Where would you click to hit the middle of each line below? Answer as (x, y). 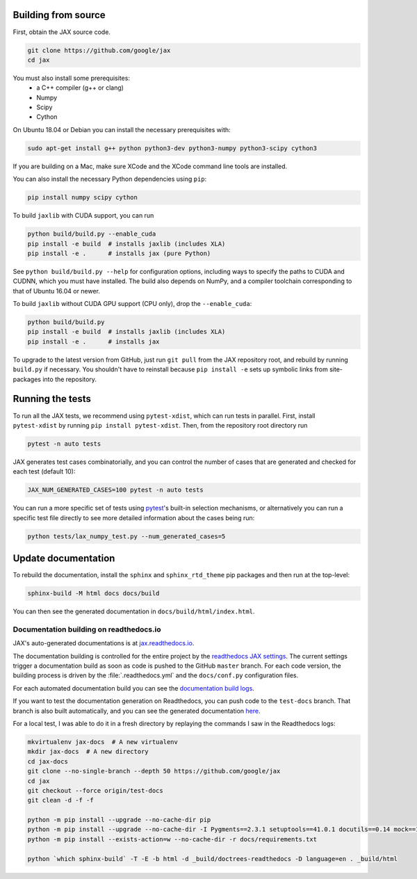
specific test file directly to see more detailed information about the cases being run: (134, 517)
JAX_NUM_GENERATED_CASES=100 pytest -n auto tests (116, 490)
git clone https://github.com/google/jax (99, 50)
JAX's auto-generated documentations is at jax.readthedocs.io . (104, 643)
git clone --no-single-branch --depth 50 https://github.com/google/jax (154, 771)
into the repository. (70, 379)
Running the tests (52, 399)
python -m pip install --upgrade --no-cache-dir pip (119, 820)
